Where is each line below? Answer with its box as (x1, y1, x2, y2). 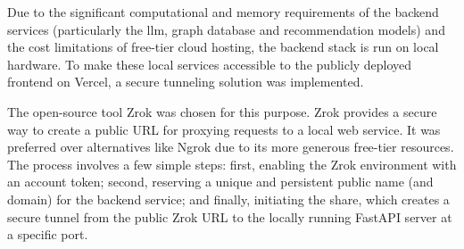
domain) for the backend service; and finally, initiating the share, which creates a (7, 189, 450, 208)
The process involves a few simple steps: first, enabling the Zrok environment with (7, 154, 457, 173)
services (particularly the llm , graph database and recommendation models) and (7, 20, 445, 38)
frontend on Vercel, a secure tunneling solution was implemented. (7, 72, 364, 91)
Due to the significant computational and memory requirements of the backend (7, 3, 439, 21)
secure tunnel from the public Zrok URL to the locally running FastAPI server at (7, 207, 452, 226)
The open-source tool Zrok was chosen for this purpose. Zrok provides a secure (7, 102, 437, 120)
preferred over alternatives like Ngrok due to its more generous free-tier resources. (7, 137, 454, 156)
